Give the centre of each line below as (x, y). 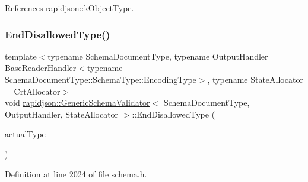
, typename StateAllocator (255, 79)
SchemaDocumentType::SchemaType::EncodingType (101, 79)
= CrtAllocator (33, 91)
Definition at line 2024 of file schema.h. (76, 173)
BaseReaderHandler (41, 68)
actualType (25, 134)
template (21, 56)
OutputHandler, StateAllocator (62, 114)
